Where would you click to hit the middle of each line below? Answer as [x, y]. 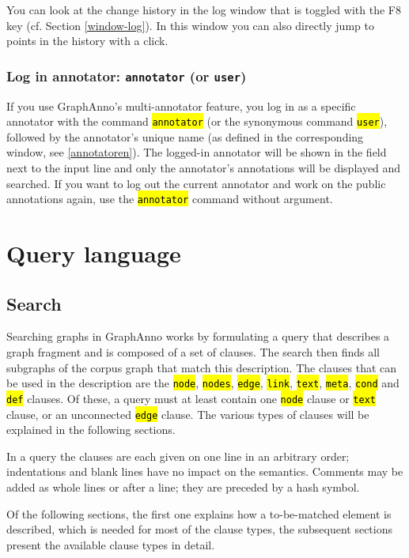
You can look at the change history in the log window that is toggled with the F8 [204, 9]
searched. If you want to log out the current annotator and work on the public [196, 183]
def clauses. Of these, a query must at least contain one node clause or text [191, 398]
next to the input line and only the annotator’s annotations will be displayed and [204, 168]
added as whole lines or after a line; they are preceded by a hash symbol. [183, 486]
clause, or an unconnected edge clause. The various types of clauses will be [188, 414]
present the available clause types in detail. [111, 544]
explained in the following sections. [91, 430]
